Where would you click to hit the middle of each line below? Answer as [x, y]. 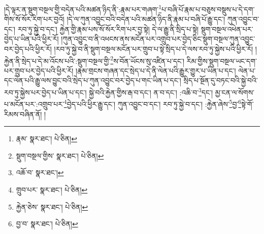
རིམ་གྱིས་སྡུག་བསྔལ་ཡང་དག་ [222, 61]
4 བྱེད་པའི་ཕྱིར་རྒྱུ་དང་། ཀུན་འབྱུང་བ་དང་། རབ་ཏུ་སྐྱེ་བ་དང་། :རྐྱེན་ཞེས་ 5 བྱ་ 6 [153, 103]
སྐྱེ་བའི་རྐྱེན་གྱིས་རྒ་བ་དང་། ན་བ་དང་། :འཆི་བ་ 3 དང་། [151, 91]
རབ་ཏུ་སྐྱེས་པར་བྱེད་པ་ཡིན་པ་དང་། [45, 92]
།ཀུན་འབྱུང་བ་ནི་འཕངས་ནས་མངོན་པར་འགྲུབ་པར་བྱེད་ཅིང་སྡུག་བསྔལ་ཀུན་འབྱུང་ [158, 39]
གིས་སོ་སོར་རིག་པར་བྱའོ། [34, 19]
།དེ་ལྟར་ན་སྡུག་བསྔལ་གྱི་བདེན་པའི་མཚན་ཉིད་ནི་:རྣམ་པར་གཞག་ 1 [83, 8]
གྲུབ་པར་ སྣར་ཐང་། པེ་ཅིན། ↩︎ [52, 189]
